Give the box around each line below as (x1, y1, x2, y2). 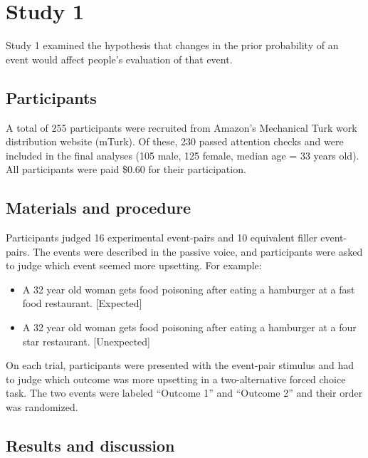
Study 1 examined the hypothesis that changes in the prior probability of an (6, 38, 339, 53)
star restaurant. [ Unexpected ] (22, 333, 151, 348)
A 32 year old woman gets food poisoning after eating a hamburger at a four (22, 320, 357, 335)
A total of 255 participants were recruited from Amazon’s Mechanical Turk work (6, 120, 357, 135)
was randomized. (6, 400, 78, 415)
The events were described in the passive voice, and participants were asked (33, 244, 363, 259)
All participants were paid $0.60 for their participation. (6, 162, 246, 177)
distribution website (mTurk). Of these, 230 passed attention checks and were (6, 134, 344, 149)
